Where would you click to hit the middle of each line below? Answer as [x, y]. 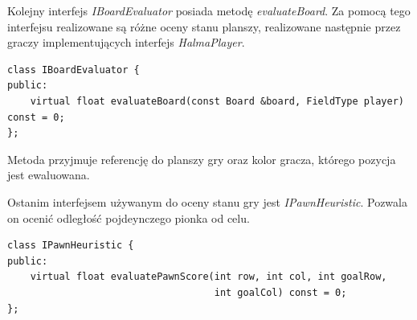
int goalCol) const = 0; [280, 292]
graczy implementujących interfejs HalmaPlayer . [126, 42]
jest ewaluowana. [49, 175]
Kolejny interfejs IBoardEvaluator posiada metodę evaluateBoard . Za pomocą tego [209, 10]
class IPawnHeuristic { [71, 246]
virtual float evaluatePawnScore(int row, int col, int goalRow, [208, 277]
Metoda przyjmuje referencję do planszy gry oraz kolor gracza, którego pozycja [202, 159]
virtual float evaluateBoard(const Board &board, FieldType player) [217, 101]
